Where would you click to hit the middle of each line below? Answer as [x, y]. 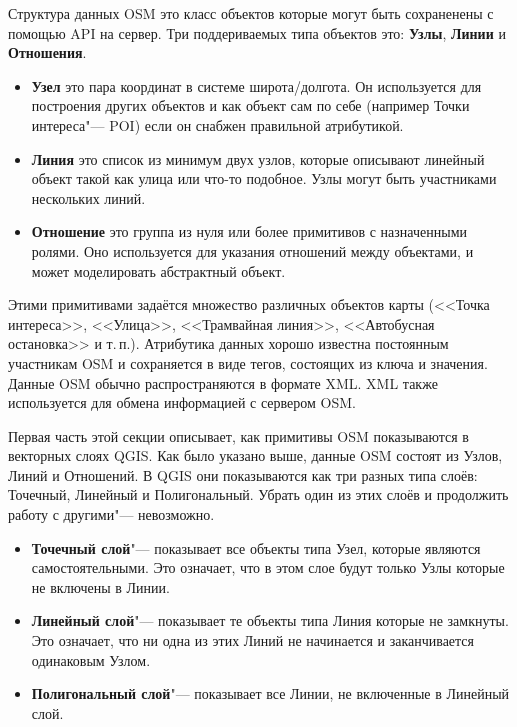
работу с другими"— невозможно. [111, 514]
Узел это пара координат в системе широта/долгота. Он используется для [256, 85]
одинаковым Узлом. [91, 659]
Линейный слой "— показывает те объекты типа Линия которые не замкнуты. [270, 620]
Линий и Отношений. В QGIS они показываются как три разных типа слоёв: [243, 474]
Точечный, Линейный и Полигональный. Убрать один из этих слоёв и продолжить [258, 494]
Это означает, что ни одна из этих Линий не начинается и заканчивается [253, 640]
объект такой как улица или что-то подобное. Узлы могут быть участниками [264, 178]
